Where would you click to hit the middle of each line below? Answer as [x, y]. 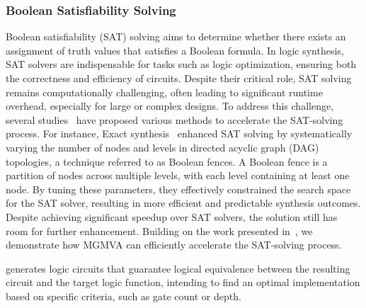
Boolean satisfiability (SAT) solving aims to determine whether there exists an [176, 36]
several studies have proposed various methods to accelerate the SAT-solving [175, 119]
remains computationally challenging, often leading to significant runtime [164, 92]
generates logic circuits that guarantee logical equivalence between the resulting [178, 268]
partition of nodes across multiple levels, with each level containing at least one [178, 175]
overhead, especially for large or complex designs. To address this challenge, [170, 106]
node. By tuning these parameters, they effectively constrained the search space [178, 189]
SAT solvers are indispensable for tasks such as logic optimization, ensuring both [181, 64]
